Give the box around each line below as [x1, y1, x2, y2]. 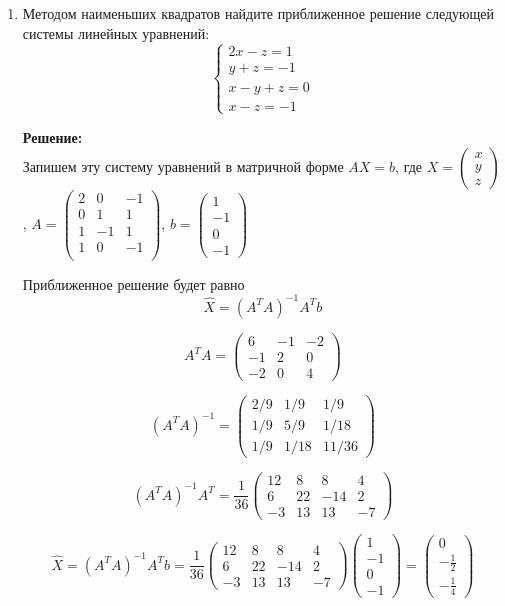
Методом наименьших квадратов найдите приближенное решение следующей [22, 3, 495, 23]
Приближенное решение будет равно [22, 273, 245, 294]
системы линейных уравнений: [22, 22, 210, 43]
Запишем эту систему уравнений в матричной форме [22, 156, 344, 177]
